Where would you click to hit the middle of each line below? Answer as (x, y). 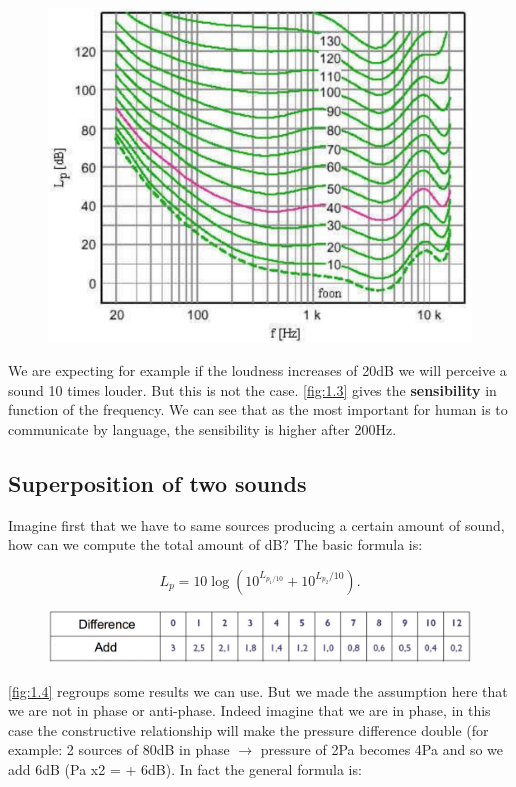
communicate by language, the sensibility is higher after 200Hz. (202, 428)
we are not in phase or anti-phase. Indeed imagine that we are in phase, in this (249, 710)
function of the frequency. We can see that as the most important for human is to (258, 409)
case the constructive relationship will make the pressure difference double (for (248, 729)
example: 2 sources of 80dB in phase (119, 749)
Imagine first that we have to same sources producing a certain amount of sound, (256, 524)
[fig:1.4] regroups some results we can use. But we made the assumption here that (258, 690)
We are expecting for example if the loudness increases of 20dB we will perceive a (257, 370)
